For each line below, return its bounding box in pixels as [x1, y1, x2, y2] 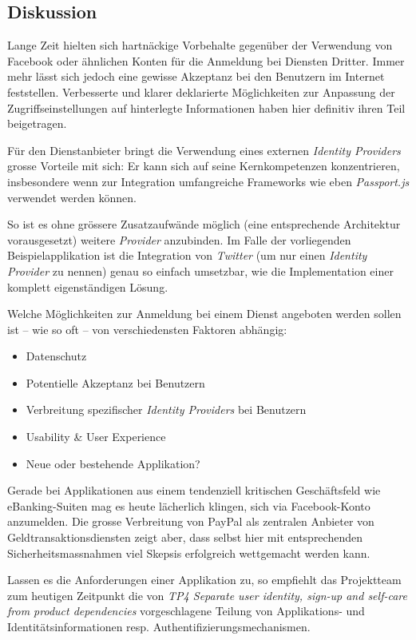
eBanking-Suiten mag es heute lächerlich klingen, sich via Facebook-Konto [7, 497, 370, 514]
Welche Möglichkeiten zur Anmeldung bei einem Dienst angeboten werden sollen [7, 305, 402, 322]
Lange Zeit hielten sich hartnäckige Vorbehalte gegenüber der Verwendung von [7, 37, 393, 54]
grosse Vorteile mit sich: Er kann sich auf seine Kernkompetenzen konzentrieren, [7, 157, 400, 174]
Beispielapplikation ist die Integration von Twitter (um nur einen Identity [7, 247, 367, 264]
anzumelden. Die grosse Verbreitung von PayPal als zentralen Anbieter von [7, 513, 374, 530]
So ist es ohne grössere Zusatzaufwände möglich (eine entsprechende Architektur [7, 216, 401, 233]
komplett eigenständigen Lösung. [7, 278, 168, 295]
